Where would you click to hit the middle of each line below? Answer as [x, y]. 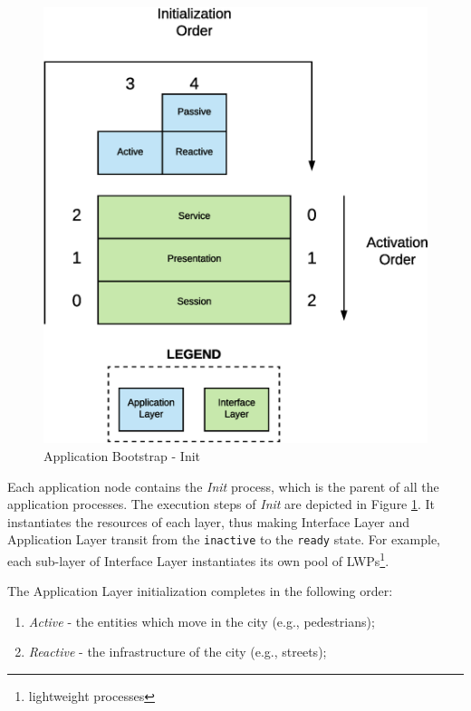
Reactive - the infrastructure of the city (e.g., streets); [178, 652]
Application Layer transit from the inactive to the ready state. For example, [224, 539]
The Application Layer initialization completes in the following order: [200, 591]
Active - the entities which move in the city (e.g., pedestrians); [202, 621]
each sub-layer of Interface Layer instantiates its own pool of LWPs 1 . [198, 559]
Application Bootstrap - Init [122, 455]
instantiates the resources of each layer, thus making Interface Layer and [209, 521]
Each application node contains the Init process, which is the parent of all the [223, 486]
